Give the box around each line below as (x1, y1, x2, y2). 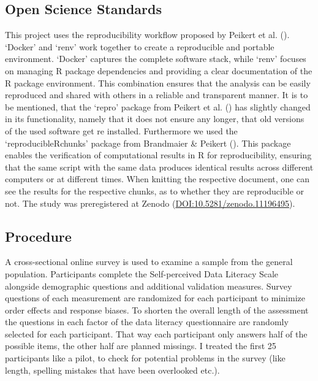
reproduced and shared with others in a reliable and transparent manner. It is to (5, 88, 308, 101)
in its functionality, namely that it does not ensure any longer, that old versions (5, 112, 305, 125)
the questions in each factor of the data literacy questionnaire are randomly (5, 315, 289, 328)
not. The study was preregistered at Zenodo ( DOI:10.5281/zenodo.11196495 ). (5, 196, 295, 209)
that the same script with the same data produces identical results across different (5, 160, 314, 173)
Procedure (5, 226, 72, 245)
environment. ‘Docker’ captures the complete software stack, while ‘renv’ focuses (5, 52, 306, 65)
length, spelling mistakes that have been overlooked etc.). (5, 363, 220, 376)
